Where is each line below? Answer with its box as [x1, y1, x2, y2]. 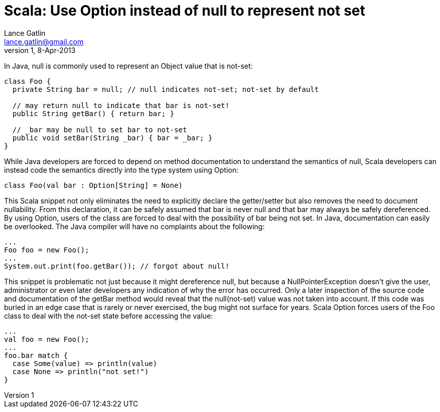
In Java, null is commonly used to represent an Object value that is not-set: [4, 61, 253, 70]
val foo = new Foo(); [4, 335, 89, 343]
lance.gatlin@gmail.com [4, 37, 84, 46]
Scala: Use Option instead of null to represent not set [4, 2, 365, 19]
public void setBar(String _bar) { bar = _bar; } [12, 133, 213, 142]
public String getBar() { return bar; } [12, 109, 175, 118]
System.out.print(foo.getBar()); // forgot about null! [4, 262, 230, 270]
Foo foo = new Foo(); [4, 245, 89, 254]
